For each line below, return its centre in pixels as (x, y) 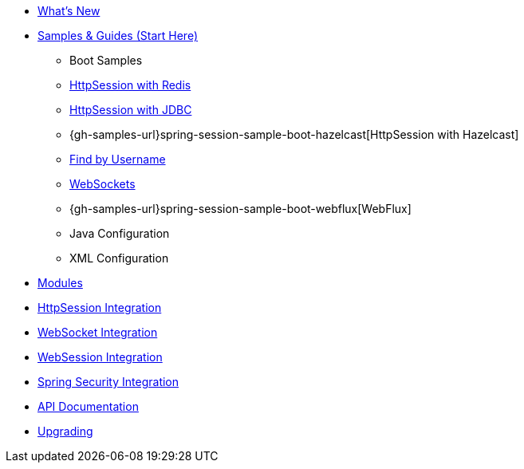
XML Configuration (119, 258)
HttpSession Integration (100, 307)
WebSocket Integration (98, 332)
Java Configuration (120, 233)
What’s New (69, 11)
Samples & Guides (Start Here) (118, 35)
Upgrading (65, 431)
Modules (60, 283)
